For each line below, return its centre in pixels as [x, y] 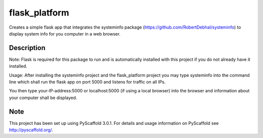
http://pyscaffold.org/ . [31, 130]
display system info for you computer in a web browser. [65, 34]
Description [27, 48]
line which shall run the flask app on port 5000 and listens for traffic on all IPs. [87, 82]
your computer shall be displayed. [43, 98]
